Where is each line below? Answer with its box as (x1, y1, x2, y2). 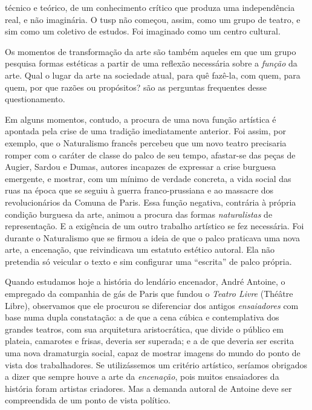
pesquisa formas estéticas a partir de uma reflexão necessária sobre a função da (5, 57, 297, 70)
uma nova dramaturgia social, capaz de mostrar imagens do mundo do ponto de (5, 347, 301, 359)
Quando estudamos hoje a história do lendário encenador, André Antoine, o (5, 275, 285, 288)
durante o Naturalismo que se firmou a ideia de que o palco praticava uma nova (5, 231, 300, 244)
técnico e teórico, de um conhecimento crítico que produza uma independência (5, 1, 295, 13)
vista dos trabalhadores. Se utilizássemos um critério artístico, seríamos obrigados (5, 358, 307, 371)
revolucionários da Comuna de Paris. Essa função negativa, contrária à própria (5, 195, 296, 208)
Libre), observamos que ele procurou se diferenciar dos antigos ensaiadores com (5, 299, 299, 311)
